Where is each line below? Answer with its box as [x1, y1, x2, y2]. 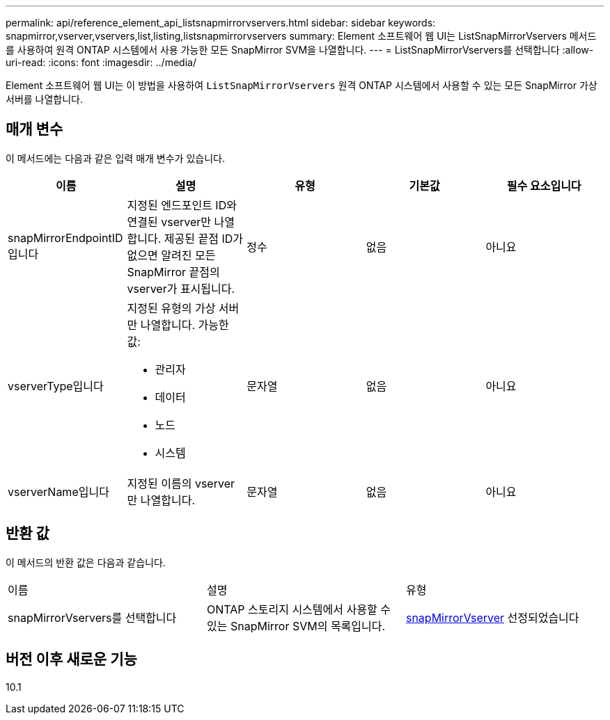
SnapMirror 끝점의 [127, 264, 220, 279]
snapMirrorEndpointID [8, 230, 123, 245]
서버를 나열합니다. [6, 93, 84, 105]
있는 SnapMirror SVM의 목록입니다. [206, 618, 386, 633]
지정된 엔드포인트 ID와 [127, 198, 237, 212]
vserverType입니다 [8, 378, 104, 393]
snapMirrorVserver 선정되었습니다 [405, 610, 579, 625]
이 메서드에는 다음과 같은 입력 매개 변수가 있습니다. [6, 152, 225, 164]
